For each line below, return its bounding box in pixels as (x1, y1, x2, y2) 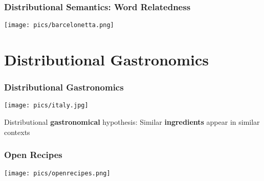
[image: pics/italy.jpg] (4, 102, 89, 109)
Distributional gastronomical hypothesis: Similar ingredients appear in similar (4, 117, 260, 127)
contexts (4, 126, 30, 137)
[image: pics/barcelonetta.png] (4, 21, 114, 29)
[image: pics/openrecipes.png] (4, 169, 111, 177)
